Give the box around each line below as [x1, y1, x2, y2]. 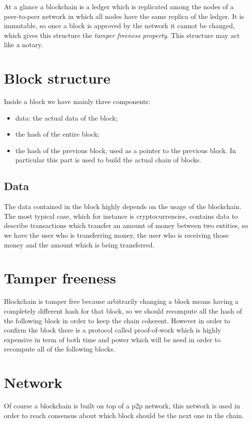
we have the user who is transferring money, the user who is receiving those [4, 230, 229, 240]
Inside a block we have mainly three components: [4, 96, 150, 106]
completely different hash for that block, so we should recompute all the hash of [4, 305, 242, 316]
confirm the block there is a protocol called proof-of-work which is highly [4, 325, 221, 335]
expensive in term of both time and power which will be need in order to [4, 334, 221, 344]
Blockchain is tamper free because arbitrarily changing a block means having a [4, 296, 239, 306]
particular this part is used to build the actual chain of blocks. [15, 155, 201, 165]
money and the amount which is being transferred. [4, 239, 155, 249]
